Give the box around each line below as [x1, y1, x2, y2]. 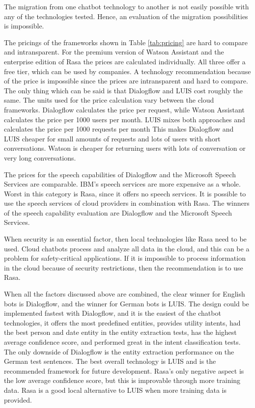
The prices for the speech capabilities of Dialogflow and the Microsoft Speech [4, 169, 236, 179]
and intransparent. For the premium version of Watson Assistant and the [4, 47, 224, 57]
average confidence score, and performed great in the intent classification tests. [4, 337, 241, 347]
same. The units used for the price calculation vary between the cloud [4, 95, 214, 105]
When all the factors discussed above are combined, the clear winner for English [4, 289, 245, 299]
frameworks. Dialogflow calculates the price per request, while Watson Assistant [4, 104, 245, 114]
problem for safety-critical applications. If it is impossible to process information [4, 253, 246, 263]
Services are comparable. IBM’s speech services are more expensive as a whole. [4, 179, 241, 189]
